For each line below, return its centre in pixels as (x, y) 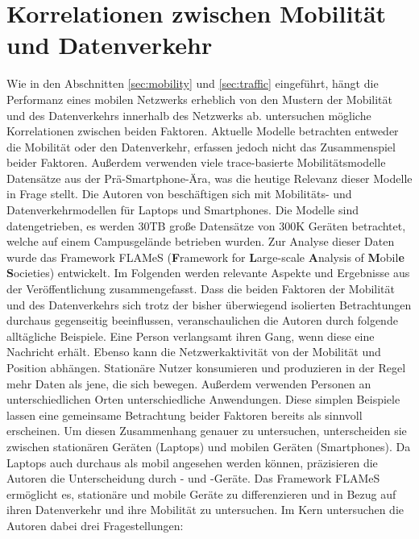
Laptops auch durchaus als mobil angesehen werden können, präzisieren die (192, 462)
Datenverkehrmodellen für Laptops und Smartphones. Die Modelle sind (183, 210)
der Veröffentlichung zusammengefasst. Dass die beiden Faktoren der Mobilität (201, 289)
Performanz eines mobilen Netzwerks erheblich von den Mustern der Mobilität (199, 99)
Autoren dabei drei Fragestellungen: (95, 525)
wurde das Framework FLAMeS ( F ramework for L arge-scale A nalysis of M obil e (205, 257)
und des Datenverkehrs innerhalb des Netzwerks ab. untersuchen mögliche (189, 115)
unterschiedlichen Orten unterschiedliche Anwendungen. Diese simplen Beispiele (203, 399)
